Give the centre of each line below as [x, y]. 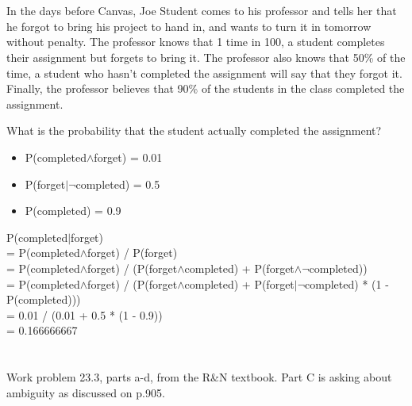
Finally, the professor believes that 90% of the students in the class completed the [206, 88]
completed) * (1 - [347, 283]
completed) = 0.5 [118, 184]
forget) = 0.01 [128, 157]
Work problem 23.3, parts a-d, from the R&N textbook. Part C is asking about [199, 377]
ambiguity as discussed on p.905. [86, 392]
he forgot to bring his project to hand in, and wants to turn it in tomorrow [189, 26]
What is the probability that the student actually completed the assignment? [194, 130]
